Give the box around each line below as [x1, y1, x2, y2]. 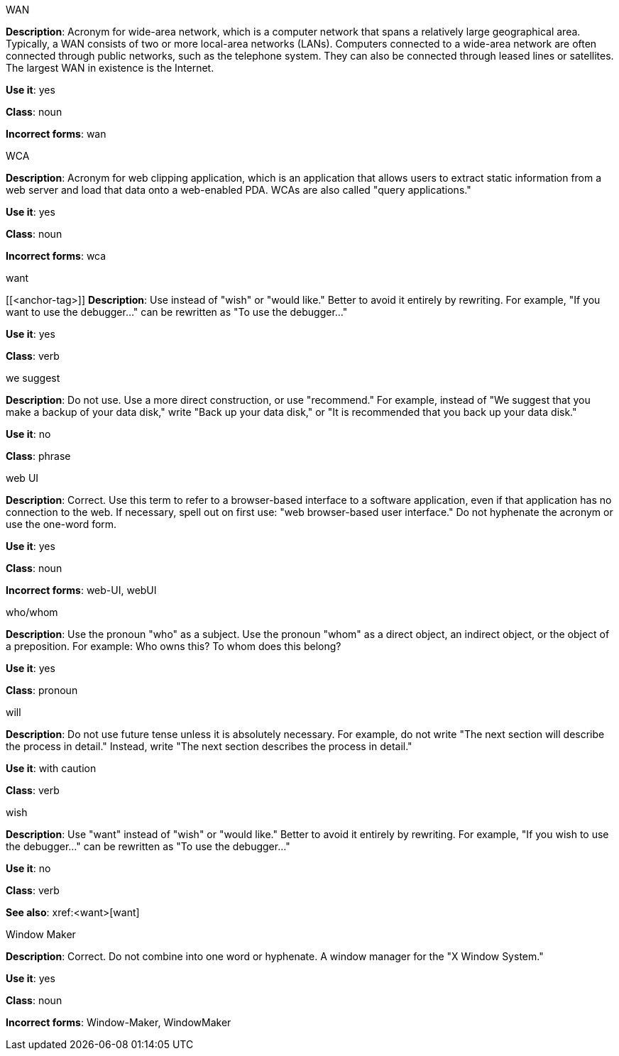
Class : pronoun [6, 684, 78, 696]
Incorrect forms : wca [6, 250, 106, 262]
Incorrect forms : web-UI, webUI [6, 584, 157, 596]
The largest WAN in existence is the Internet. [6, 62, 214, 74]
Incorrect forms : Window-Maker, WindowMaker [6, 1016, 231, 1028]
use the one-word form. [6, 518, 117, 530]
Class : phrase [6, 450, 71, 462]
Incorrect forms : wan [6, 128, 106, 140]
